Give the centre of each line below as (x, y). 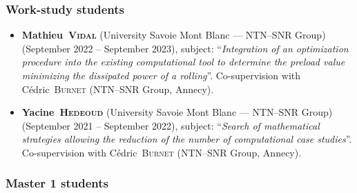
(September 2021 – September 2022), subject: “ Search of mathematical (171, 125)
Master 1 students (57, 183)
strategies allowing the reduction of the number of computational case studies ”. (187, 139)
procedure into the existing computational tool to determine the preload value (183, 62)
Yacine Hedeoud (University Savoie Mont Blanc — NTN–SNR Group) (177, 112)
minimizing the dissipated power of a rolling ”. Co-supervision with (161, 75)
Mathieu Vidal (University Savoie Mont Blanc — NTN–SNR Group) (174, 35)
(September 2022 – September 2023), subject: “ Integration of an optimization (185, 48)
